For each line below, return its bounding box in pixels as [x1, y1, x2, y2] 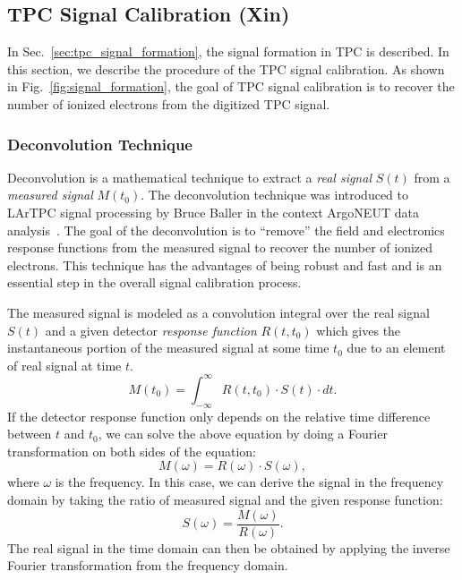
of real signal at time [7, 355, 122, 374]
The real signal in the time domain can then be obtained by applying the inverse [7, 538, 450, 557]
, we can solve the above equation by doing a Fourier [98, 424, 388, 443]
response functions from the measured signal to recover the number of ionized [7, 238, 433, 257]
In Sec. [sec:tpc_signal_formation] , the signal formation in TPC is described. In [7, 42, 449, 61]
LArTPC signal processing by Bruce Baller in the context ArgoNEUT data [7, 202, 419, 221]
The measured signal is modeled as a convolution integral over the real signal [7, 303, 430, 321]
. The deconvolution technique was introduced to [141, 185, 409, 204]
